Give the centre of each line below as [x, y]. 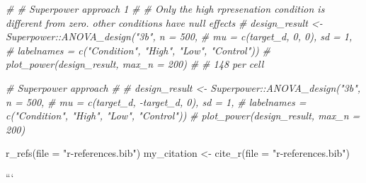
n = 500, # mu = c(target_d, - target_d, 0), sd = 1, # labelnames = [156, 101]
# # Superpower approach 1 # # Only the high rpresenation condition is [165, 8]
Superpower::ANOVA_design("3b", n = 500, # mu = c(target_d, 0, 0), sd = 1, [179, 36]
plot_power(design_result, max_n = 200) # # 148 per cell [135, 64]
